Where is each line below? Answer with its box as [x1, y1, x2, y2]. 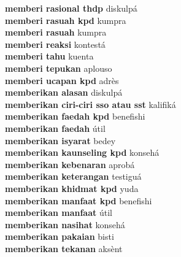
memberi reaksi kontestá [5, 37, 106, 50]
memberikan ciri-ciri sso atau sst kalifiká [5, 98, 176, 110]
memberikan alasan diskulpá [5, 86, 123, 99]
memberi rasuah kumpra [5, 26, 107, 39]
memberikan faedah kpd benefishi [5, 110, 145, 123]
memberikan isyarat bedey [5, 134, 116, 147]
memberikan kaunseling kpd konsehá [5, 146, 160, 159]
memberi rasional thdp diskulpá [5, 2, 137, 14]
